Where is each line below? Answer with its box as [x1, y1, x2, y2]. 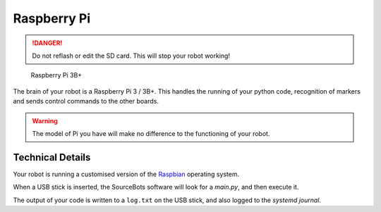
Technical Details [13, 151, 91, 163]
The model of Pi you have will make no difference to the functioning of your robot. [32, 129, 270, 137]
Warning [32, 116, 58, 125]
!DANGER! [32, 39, 63, 47]
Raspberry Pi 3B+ [30, 71, 83, 80]
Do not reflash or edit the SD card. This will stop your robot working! [32, 51, 231, 60]
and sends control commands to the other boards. [13, 97, 159, 106]
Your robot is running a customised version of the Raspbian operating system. [13, 170, 240, 178]
